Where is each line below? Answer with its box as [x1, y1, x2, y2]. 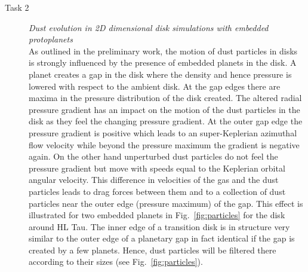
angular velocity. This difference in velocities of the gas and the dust [29, 173, 279, 186]
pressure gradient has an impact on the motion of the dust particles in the [29, 103, 300, 115]
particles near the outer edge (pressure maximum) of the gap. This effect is [29, 197, 303, 209]
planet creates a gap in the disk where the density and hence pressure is [29, 68, 292, 80]
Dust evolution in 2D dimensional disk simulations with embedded [29, 21, 269, 33]
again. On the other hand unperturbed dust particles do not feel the [29, 150, 278, 163]
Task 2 [5, 1, 29, 13]
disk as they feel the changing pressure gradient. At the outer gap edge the [29, 115, 303, 127]
